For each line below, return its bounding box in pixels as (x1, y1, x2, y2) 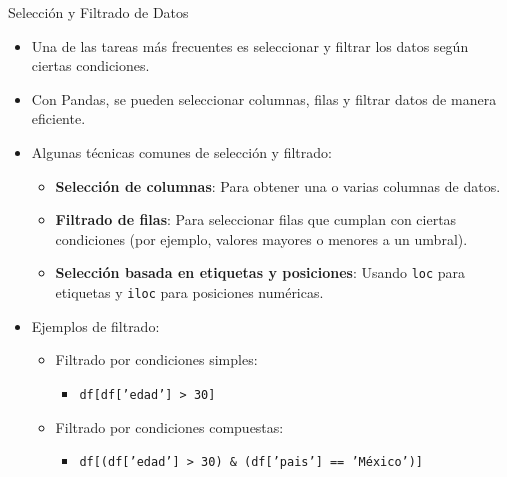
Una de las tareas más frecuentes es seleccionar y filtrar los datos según (31, 35, 469, 56)
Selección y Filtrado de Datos (8, 2, 189, 22)
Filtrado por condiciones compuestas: (55, 416, 284, 437)
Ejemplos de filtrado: (31, 315, 160, 336)
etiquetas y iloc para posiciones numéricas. (55, 282, 324, 302)
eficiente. (31, 108, 86, 129)
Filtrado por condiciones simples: (55, 349, 258, 370)
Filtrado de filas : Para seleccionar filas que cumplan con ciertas (55, 209, 457, 230)
